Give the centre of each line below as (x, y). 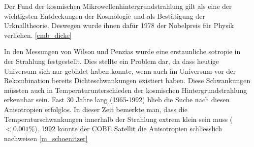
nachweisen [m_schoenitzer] (46, 138)
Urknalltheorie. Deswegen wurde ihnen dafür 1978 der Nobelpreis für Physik (119, 25)
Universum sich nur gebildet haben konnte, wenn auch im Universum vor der (120, 71)
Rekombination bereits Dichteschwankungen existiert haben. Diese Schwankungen (127, 80)
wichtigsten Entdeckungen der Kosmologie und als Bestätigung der (105, 15)
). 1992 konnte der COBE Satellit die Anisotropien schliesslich (128, 129)
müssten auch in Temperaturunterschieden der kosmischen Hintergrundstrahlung (126, 90)
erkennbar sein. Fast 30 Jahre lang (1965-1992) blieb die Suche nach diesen (117, 100)
